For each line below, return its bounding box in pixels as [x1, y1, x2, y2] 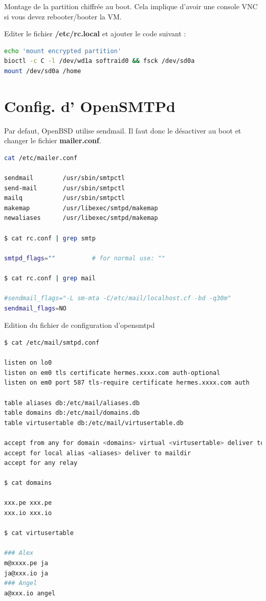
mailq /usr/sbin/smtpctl [4, 194, 125, 202]
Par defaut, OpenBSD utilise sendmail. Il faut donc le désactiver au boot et [4, 125, 241, 136]
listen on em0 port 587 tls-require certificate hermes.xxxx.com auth [4, 379, 250, 387]
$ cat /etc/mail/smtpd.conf [4, 339, 100, 346]
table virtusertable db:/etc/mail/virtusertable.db [4, 419, 184, 427]
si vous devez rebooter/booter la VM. [4, 11, 122, 21]
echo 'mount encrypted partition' [4, 47, 122, 55]
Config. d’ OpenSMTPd [4, 95, 175, 116]
